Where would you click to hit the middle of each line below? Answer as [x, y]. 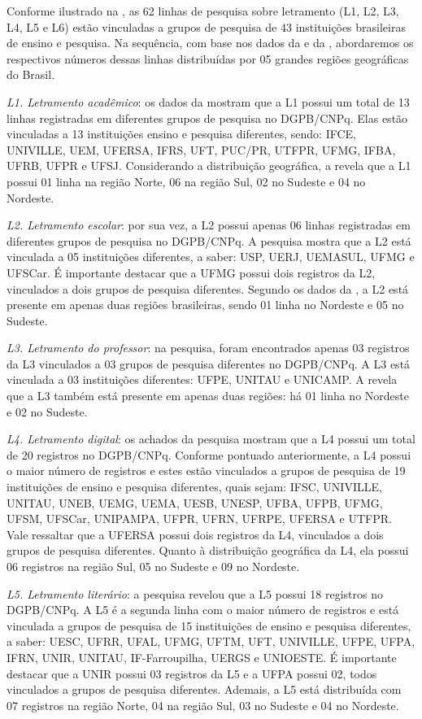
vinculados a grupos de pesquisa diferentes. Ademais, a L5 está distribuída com [204, 689]
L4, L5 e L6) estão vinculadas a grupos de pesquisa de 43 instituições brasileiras [206, 26]
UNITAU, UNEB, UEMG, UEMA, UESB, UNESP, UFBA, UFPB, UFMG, [195, 502]
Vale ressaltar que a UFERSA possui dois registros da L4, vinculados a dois [195, 534]
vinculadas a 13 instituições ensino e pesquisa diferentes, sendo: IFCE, [181, 134]
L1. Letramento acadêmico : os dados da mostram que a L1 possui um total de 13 [208, 101]
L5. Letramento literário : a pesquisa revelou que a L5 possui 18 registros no [195, 593]
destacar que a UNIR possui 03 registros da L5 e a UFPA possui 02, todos [192, 673]
